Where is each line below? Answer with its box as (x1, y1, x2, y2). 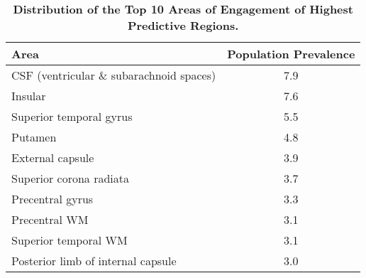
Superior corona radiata (11, 170, 130, 186)
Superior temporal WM (11, 232, 128, 248)
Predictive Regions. (127, 17, 239, 33)
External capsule (11, 149, 94, 166)
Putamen (11, 129, 57, 145)
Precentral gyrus (11, 191, 94, 207)
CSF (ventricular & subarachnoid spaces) (11, 67, 216, 83)
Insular (11, 87, 46, 104)
